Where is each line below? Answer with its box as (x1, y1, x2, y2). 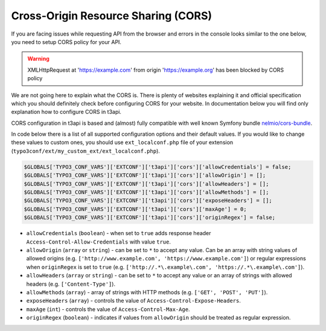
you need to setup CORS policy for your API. (11, 38, 122, 45)
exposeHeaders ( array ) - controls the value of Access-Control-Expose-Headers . (26, 297, 241, 304)
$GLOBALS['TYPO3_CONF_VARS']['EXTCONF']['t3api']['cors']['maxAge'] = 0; (24, 206, 247, 212)
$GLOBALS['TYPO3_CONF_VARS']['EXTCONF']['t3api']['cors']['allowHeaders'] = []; (24, 180, 269, 187)
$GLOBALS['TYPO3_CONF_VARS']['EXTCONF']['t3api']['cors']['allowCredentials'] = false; (24, 163, 292, 170)
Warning (27, 55, 50, 63)
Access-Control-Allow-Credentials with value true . (26, 238, 171, 245)
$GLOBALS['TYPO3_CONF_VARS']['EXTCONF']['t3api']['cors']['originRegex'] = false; (24, 214, 276, 221)
